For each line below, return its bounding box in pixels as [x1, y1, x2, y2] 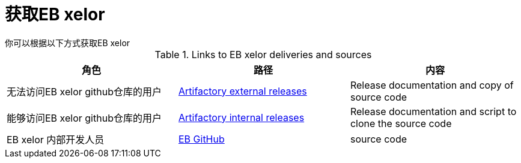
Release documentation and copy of [350, 79, 514, 91]
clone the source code [350, 117, 452, 129]
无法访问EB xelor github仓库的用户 [7, 85, 162, 98]
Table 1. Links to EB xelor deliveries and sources [154, 48, 372, 61]
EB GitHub [178, 132, 225, 145]
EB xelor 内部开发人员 [7, 133, 105, 146]
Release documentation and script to [350, 105, 517, 117]
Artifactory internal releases [178, 111, 305, 123]
